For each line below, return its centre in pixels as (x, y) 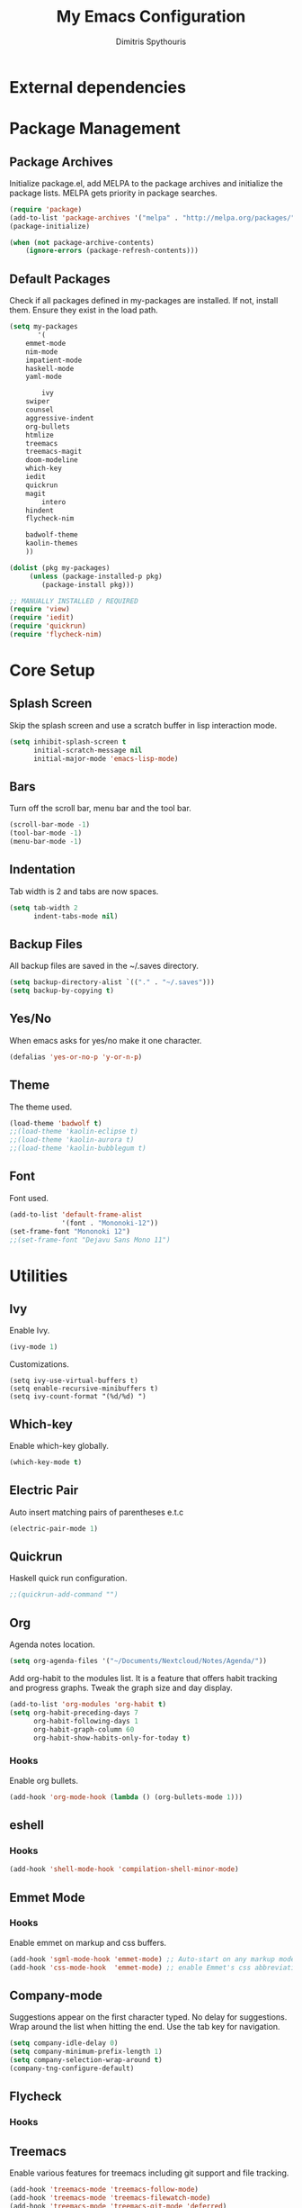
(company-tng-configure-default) (72, 2068)
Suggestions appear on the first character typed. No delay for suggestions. (148, 2017)
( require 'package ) (46, 209)
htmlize (40, 435)
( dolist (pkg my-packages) (60, 568)
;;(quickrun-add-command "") (64, 1595)
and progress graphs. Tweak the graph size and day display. (121, 1688)
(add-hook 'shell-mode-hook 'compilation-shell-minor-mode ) (124, 1869)
